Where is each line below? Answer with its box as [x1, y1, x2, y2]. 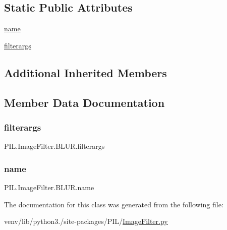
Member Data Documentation [4, 94, 165, 110]
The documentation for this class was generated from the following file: [4, 199, 223, 209]
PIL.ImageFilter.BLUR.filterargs [4, 141, 105, 151]
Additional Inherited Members [4, 65, 167, 80]
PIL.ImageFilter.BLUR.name [4, 182, 94, 192]
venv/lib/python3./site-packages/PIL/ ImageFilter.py [4, 216, 168, 226]
